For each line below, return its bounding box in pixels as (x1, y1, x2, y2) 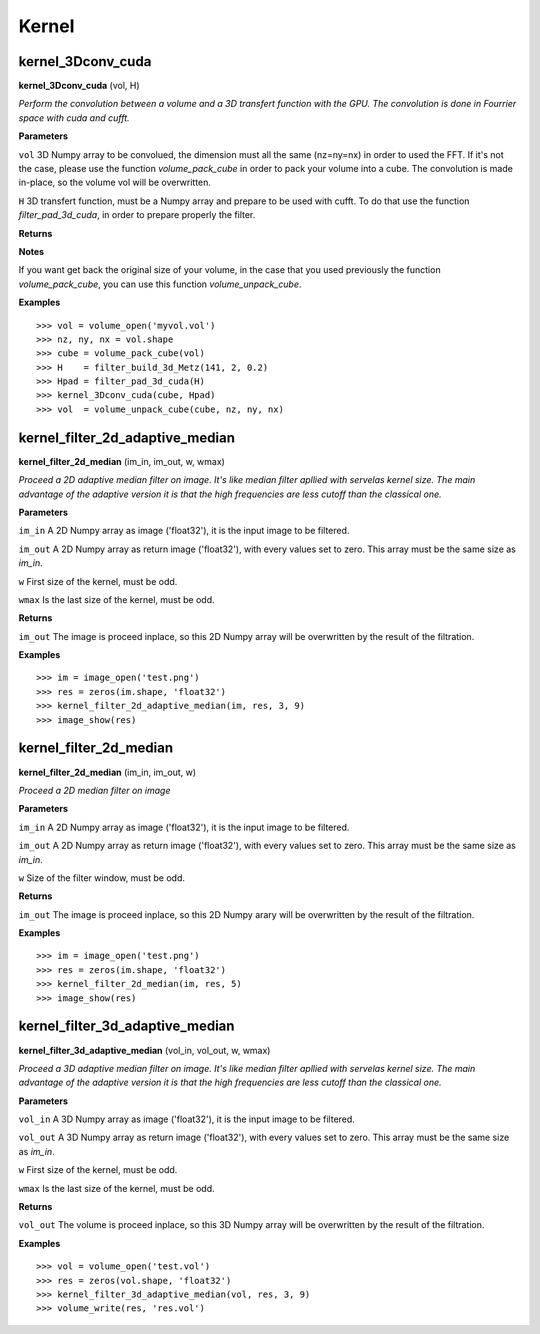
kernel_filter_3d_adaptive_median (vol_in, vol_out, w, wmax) (18, 1044, 271, 1056)
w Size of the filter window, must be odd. (18, 871, 185, 884)
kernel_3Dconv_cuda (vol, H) (18, 80, 140, 92)
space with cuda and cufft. (18, 111, 130, 124)
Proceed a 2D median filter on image (18, 784, 171, 796)
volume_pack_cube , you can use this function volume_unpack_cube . (18, 278, 302, 290)
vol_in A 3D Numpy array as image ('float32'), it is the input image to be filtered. (18, 1113, 355, 1125)
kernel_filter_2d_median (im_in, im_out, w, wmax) (18, 455, 225, 467)
